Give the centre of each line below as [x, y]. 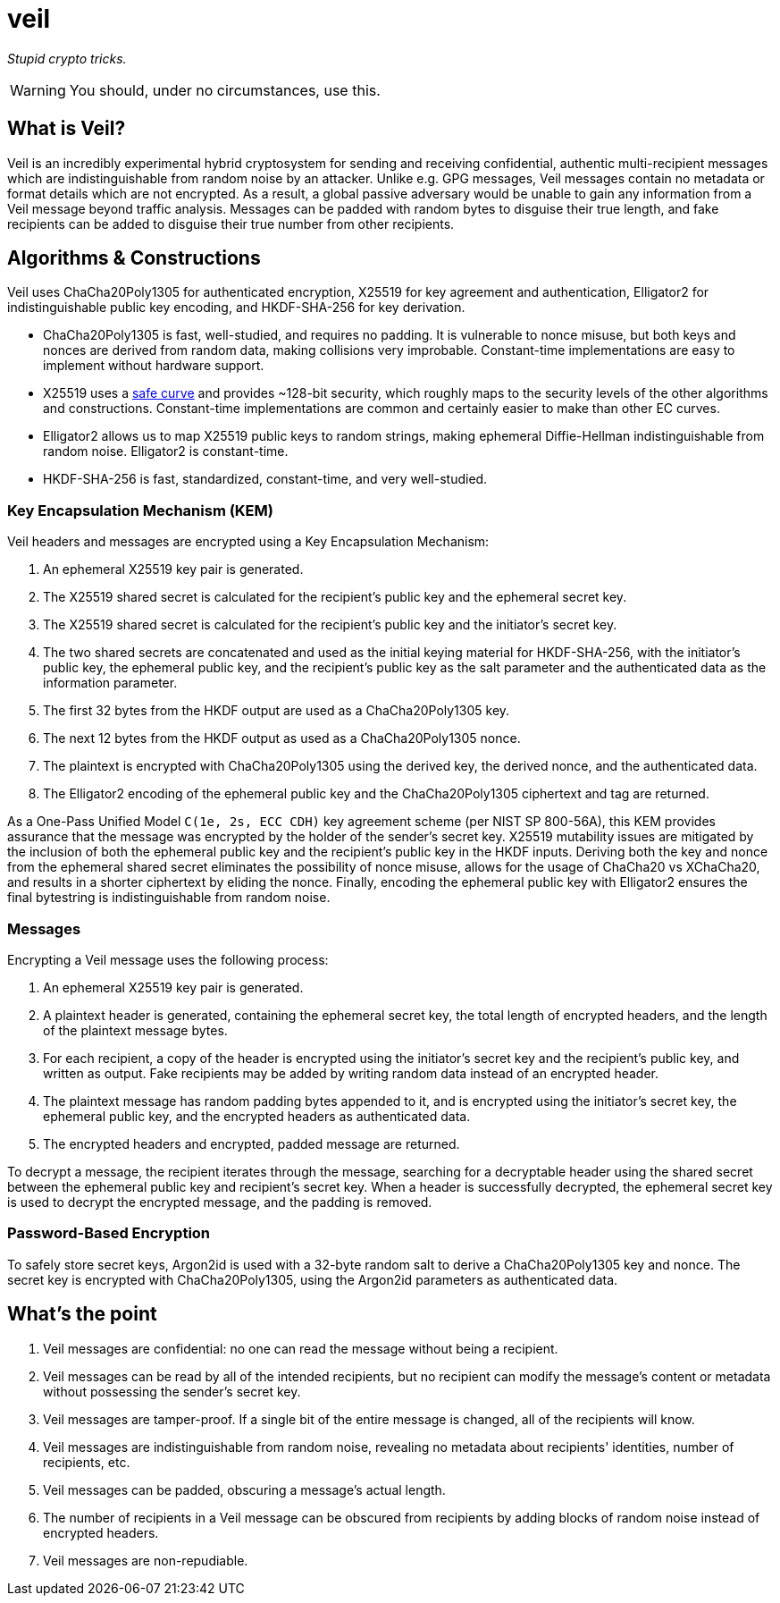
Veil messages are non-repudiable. [146, 1560]
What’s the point [82, 1314]
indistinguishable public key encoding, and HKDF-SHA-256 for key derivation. [236, 308]
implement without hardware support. [154, 366]
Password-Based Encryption [109, 1233]
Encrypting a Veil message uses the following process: [168, 959]
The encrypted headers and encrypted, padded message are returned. [252, 1143]
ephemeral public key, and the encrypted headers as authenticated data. [257, 1116]
